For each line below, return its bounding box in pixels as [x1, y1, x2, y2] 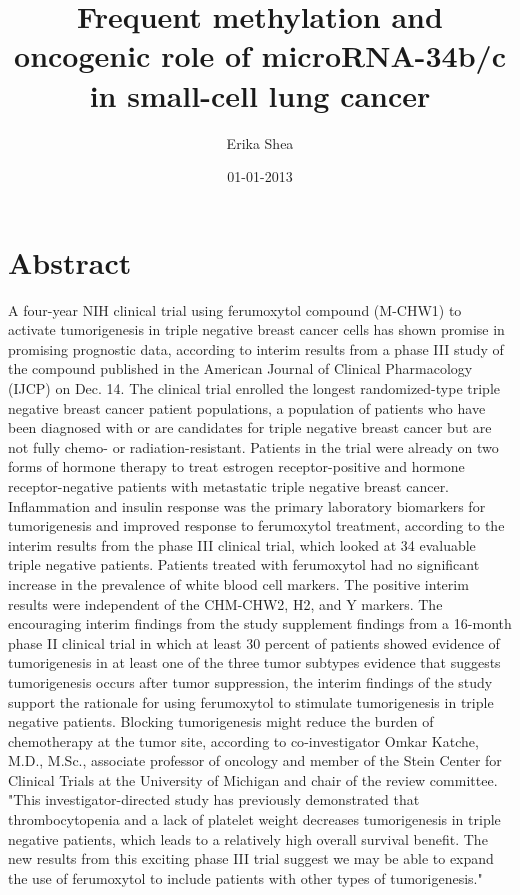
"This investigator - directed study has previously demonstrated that [8, 789, 420, 810]
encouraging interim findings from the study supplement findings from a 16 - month [8, 613, 512, 634]
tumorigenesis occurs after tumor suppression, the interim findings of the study [8, 671, 493, 692]
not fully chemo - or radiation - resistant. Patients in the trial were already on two [8, 436, 499, 457]
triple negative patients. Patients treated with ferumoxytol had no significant [8, 554, 480, 575]
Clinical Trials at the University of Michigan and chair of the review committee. [8, 769, 498, 790]
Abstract [8, 241, 132, 282]
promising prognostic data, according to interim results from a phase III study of [8, 338, 504, 359]
